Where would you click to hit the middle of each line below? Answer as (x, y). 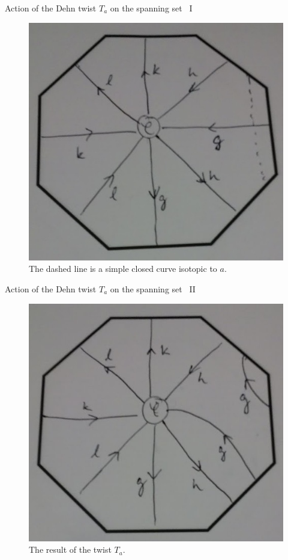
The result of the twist (70, 549)
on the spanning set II (153, 289)
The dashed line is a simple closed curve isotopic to (123, 269)
